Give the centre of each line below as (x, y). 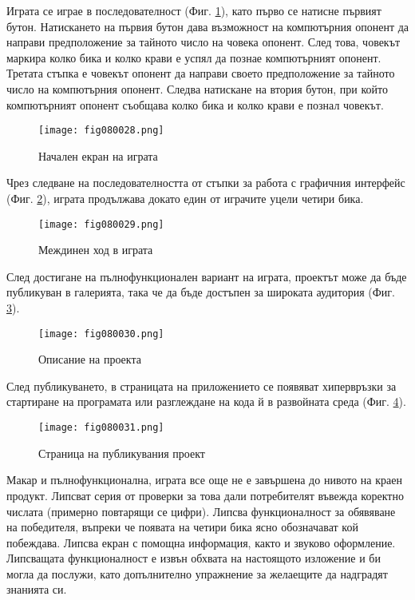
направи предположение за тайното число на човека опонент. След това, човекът (204, 42)
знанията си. (37, 589)
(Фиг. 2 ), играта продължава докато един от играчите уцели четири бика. (185, 198)
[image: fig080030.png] (101, 334)
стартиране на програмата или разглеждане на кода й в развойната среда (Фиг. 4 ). (206, 401)
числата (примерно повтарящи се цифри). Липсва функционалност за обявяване (201, 511)
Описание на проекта (90, 359)
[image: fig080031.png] (101, 428)
